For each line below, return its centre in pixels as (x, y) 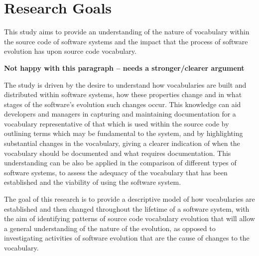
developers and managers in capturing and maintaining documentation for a (120, 114)
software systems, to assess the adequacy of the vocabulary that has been (116, 172)
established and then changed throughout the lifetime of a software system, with (127, 208)
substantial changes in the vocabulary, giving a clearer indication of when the (122, 143)
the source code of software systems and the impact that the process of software (126, 41)
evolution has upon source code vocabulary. (70, 51)
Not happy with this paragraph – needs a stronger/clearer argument (124, 67)
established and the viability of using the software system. (93, 182)
